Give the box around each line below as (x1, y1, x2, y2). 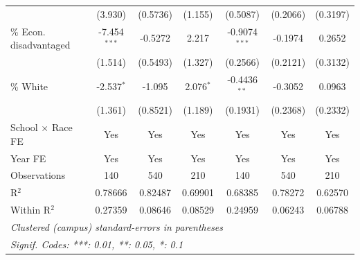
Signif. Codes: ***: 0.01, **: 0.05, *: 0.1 (10, 236, 183, 251)
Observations (10, 168, 66, 182)
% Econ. (10, 24, 46, 38)
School (10, 120, 38, 135)
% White (10, 78, 48, 93)
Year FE (10, 150, 46, 165)
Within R (10, 202, 51, 217)
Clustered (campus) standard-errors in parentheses (10, 219, 224, 234)
